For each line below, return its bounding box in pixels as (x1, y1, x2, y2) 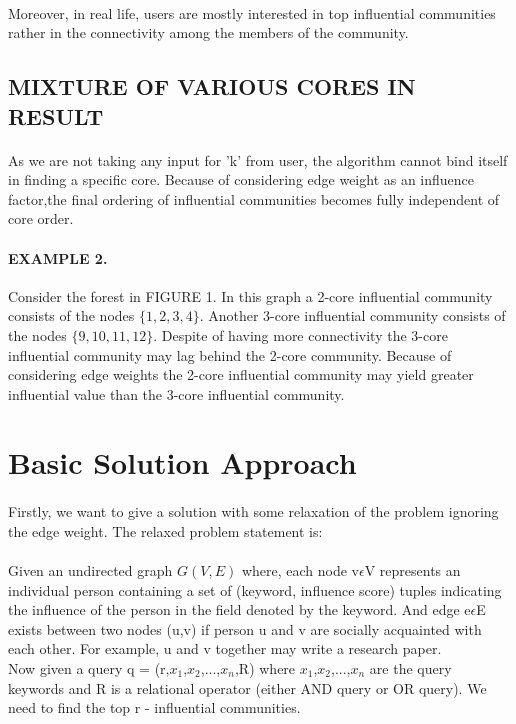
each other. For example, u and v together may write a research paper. (8, 638, 442, 659)
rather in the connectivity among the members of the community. (8, 22, 409, 43)
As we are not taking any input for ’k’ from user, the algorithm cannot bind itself (8, 149, 508, 170)
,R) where (234, 658, 296, 678)
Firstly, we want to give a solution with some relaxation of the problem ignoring (8, 501, 499, 522)
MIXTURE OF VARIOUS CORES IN (8, 71, 416, 102)
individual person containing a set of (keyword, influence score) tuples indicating (8, 579, 502, 600)
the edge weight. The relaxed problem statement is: (8, 520, 323, 541)
